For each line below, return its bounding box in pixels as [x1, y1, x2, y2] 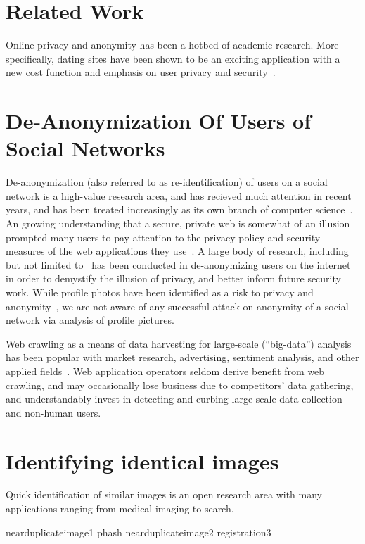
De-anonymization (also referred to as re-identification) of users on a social [6, 175, 328, 189]
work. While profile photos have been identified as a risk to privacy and [6, 284, 314, 299]
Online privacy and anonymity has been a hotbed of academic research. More [6, 37, 339, 52]
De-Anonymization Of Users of [6, 106, 312, 135]
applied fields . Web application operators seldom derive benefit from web [6, 363, 325, 378]
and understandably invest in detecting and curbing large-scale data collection [6, 391, 342, 406]
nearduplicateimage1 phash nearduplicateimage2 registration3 [6, 524, 271, 539]
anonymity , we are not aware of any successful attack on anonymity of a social [6, 298, 349, 313]
